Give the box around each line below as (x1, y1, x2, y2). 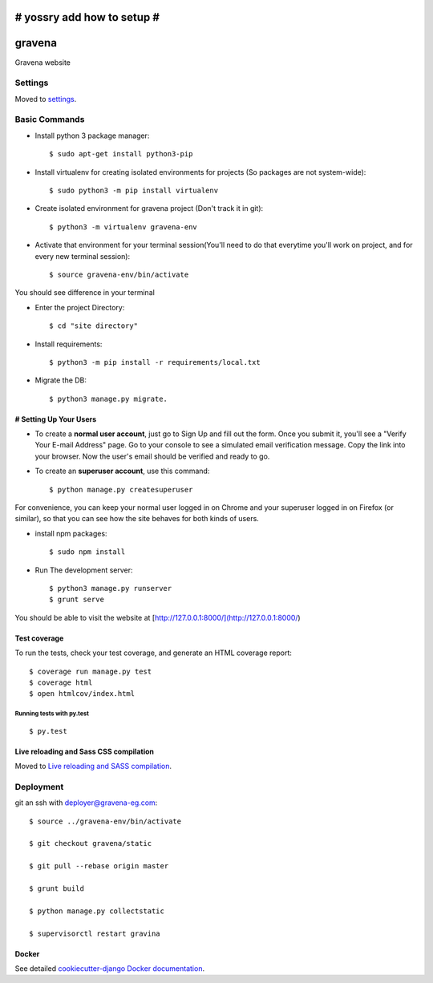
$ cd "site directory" (49, 322, 139, 330)
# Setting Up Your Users (14, 414, 97, 424)
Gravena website (14, 57, 71, 67)
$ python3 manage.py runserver (49, 584, 172, 593)
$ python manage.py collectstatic (29, 906, 164, 916)
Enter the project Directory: (34, 302, 125, 312)
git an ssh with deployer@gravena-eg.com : (14, 798, 158, 807)
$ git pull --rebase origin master (29, 862, 169, 871)
